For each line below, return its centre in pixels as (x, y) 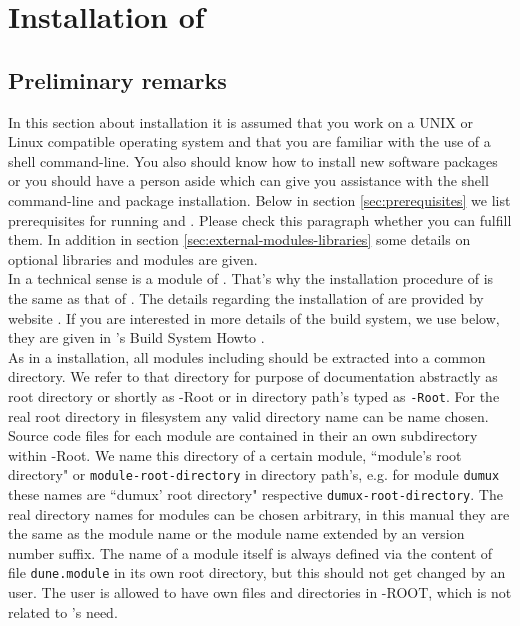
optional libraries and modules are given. (133, 258)
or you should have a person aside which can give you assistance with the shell (248, 180)
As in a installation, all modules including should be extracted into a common (247, 356)
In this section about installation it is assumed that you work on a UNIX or (240, 121)
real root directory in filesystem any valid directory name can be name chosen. (248, 415)
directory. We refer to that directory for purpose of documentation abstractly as (253, 376)
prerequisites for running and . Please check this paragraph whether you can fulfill (260, 219)
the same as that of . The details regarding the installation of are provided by (246, 297)
